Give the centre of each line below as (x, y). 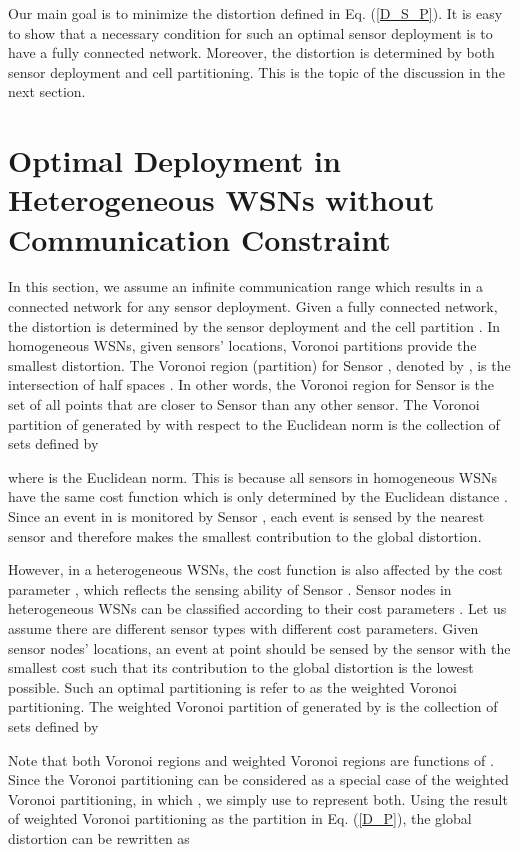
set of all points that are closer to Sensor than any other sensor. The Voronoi (244, 404)
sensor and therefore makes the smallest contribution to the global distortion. (245, 535)
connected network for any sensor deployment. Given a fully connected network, (253, 306)
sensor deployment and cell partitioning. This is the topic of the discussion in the (256, 71)
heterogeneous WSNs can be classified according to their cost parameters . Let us (257, 608)
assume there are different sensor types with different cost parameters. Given (243, 627)
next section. (47, 91)
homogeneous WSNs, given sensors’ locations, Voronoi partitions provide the (242, 345)
